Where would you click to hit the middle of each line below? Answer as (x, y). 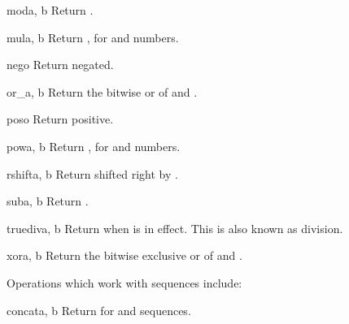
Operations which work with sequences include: (124, 282)
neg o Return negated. (60, 65)
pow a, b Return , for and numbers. (94, 146)
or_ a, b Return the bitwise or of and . (102, 91)
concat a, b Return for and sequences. (99, 310)
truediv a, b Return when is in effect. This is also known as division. (175, 228)
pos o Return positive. (60, 119)
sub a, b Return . (48, 201)
